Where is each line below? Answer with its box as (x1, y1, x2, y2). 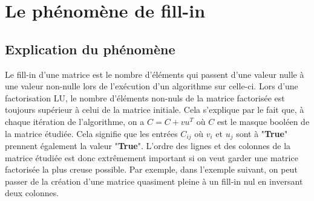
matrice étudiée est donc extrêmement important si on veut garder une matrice (5, 151, 298, 164)
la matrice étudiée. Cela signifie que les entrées (5, 127, 178, 139)
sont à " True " (236, 127, 288, 139)
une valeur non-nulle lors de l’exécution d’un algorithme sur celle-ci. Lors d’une (5, 80, 298, 92)
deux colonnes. (5, 187, 59, 199)
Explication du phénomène (5, 39, 175, 58)
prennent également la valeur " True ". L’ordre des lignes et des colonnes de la (5, 139, 291, 152)
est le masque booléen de (217, 115, 310, 127)
